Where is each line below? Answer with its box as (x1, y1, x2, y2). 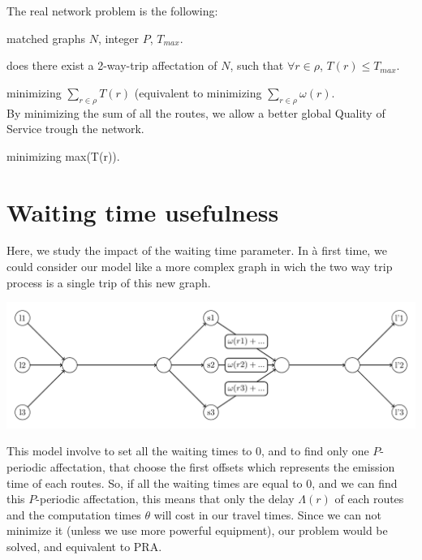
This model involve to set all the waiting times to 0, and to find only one (6, 442, 369, 459)
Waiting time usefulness (6, 195, 279, 228)
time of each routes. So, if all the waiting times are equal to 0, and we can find (6, 474, 398, 491)
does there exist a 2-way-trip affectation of (6, 57, 217, 74)
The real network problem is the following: (6, 2, 218, 19)
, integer (97, 29, 140, 46)
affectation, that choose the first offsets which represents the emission (50, 458, 395, 475)
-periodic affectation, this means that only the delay (36, 490, 295, 507)
